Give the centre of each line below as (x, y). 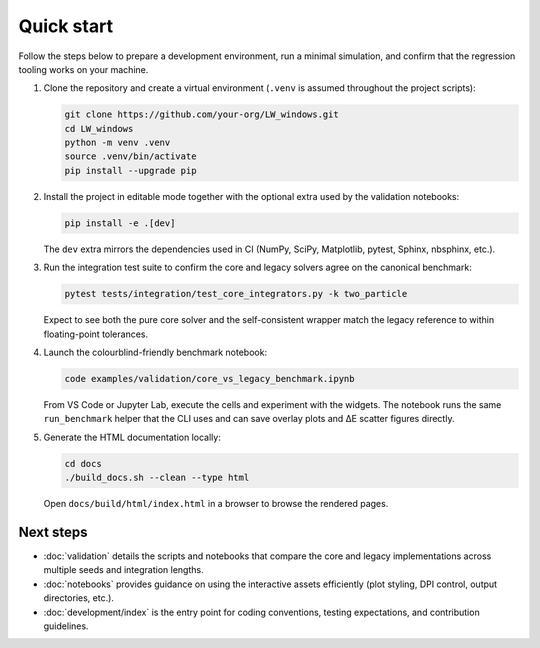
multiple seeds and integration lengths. (123, 570)
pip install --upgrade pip (130, 170)
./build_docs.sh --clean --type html (157, 478)
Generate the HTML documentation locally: (132, 437)
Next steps (53, 531)
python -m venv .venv (117, 143)
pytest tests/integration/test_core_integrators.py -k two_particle (236, 294)
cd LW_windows (99, 128)
